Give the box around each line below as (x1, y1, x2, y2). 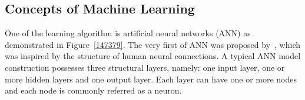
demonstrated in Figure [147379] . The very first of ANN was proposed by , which (5, 38, 301, 50)
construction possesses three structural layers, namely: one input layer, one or (5, 61, 285, 73)
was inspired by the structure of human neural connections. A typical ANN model (5, 50, 301, 62)
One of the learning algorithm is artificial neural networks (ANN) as (5, 27, 251, 39)
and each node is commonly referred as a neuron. (5, 84, 182, 96)
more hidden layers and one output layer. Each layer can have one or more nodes (5, 73, 297, 85)
